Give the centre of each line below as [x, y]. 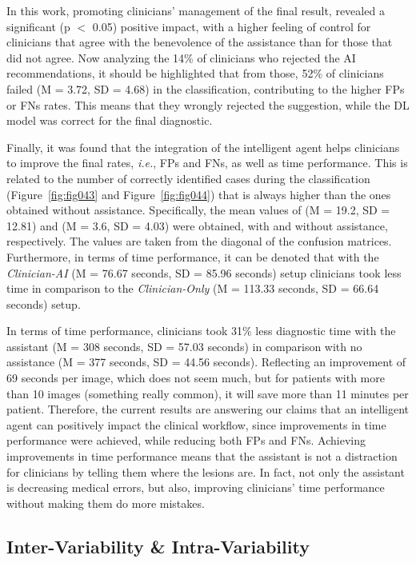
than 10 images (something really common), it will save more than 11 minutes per [208, 393]
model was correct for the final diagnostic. [110, 120]
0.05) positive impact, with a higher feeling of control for [232, 26]
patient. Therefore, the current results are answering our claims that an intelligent [208, 409]
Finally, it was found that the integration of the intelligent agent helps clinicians [203, 147]
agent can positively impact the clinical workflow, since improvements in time [196, 424]
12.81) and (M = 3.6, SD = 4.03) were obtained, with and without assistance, [197, 225]
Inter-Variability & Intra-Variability [158, 546]
